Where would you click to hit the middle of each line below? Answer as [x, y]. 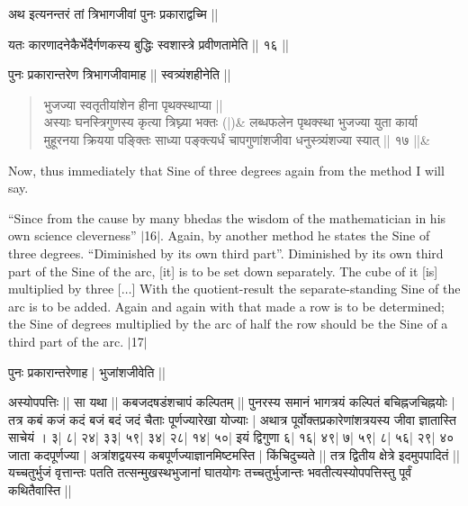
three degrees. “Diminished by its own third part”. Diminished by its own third [226, 253]
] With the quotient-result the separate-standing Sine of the [296, 289]
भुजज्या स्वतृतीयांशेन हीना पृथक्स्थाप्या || [133, 104]
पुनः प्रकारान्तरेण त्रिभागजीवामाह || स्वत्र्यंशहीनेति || [120, 74]
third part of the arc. [66, 341]
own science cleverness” [72, 235]
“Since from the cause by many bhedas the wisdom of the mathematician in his [227, 217]
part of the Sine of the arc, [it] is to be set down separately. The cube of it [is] [223, 271]
